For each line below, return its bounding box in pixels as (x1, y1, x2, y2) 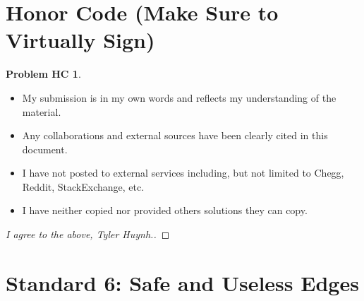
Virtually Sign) (6, 25, 155, 54)
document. (22, 141, 68, 156)
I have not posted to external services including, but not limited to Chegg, (22, 165, 344, 180)
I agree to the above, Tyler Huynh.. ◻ (6, 227, 170, 242)
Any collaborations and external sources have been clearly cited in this (22, 128, 328, 143)
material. (22, 104, 61, 119)
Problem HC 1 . (6, 66, 81, 81)
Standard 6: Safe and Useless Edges (6, 268, 359, 297)
